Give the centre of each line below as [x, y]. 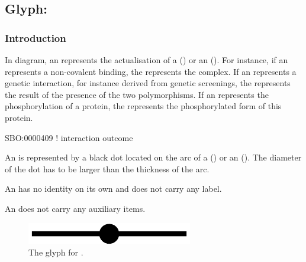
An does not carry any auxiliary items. [75, 208]
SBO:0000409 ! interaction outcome [69, 137]
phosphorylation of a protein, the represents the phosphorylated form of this [143, 106]
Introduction [36, 37]
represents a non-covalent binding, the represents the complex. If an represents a [151, 71]
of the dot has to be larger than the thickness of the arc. [107, 168]
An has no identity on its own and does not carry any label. [113, 189]
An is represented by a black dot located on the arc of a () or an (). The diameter [153, 157]
